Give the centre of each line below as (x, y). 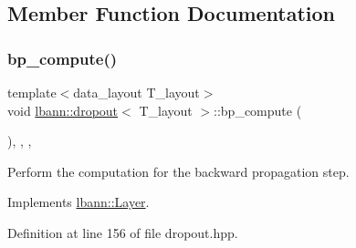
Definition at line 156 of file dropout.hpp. (123, 232)
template (32, 92)
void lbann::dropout (63, 110)
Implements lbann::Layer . (79, 202)
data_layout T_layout (136, 92)
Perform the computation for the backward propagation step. (178, 171)
